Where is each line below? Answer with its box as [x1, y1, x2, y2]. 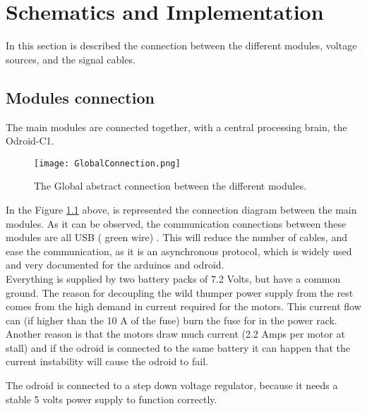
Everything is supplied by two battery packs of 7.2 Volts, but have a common [6, 271, 341, 286]
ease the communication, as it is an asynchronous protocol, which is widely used [6, 243, 352, 258]
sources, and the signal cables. [6, 51, 136, 66]
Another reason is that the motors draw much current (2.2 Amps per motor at [6, 326, 345, 341]
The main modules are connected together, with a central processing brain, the [6, 119, 347, 134]
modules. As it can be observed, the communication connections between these [6, 216, 347, 231]
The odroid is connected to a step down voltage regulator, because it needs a [6, 378, 338, 393]
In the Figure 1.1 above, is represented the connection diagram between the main [6, 202, 357, 216]
